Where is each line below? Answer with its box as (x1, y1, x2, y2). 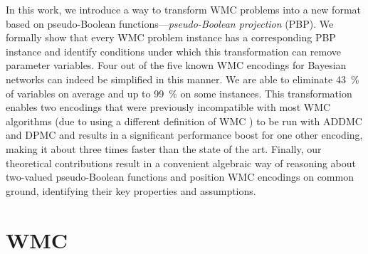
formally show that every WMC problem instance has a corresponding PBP (6, 30, 336, 45)
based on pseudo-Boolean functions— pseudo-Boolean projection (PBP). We (6, 16, 334, 31)
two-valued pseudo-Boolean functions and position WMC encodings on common (6, 169, 354, 184)
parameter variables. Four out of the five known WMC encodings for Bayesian (6, 58, 347, 73)
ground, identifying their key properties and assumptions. (6, 183, 256, 198)
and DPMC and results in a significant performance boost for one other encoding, (6, 127, 363, 142)
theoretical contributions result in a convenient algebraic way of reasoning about (6, 155, 356, 170)
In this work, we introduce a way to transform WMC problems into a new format (6, 2, 361, 16)
